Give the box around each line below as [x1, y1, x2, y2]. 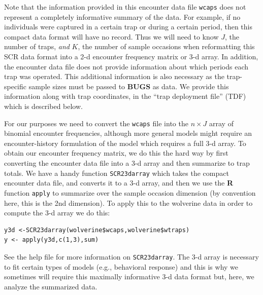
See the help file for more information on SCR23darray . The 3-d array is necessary [4, 251, 259, 262]
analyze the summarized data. [4, 281, 97, 291]
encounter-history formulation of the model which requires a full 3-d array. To [4, 137, 246, 148]
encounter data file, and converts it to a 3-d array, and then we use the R [4, 177, 234, 188]
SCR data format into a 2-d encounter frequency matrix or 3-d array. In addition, [4, 51, 258, 62]
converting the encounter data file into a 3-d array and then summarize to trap [4, 158, 250, 168]
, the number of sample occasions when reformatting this [78, 41, 255, 52]
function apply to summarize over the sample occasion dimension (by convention [4, 187, 256, 198]
